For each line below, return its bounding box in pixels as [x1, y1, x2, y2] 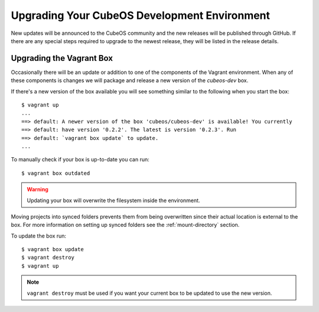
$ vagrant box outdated [21, 170, 90, 177]
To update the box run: [11, 232, 67, 239]
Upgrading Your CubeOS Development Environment [11, 9, 271, 22]
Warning [27, 186, 48, 193]
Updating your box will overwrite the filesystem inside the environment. [27, 197, 200, 204]
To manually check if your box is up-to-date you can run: [11, 156, 150, 163]
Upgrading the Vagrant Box [11, 53, 113, 63]
